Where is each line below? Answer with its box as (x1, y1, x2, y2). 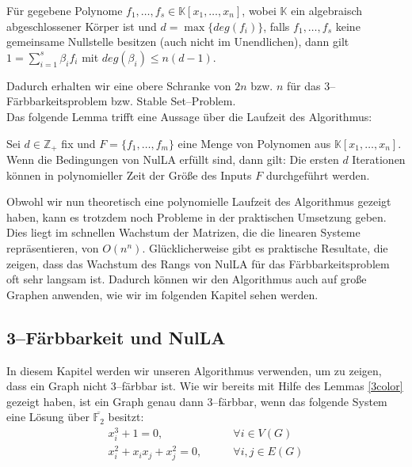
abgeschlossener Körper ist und (6, 17, 157, 34)
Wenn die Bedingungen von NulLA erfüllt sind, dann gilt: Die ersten (6, 151, 339, 168)
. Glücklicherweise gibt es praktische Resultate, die (142, 239, 388, 256)
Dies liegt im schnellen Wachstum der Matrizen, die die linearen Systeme (6, 224, 360, 241)
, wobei (242, 2, 277, 18)
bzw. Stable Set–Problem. (110, 93, 236, 109)
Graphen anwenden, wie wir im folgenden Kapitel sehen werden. (6, 286, 319, 302)
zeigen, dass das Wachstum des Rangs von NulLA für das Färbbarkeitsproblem (6, 255, 390, 271)
